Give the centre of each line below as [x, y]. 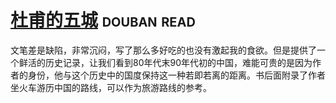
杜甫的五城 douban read [103, 20]
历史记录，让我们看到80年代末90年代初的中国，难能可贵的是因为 [178, 62]
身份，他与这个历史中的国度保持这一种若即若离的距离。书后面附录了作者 [176, 75]
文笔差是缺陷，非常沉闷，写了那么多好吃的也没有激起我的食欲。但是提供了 [163, 50]
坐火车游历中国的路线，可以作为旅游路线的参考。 [111, 87]
